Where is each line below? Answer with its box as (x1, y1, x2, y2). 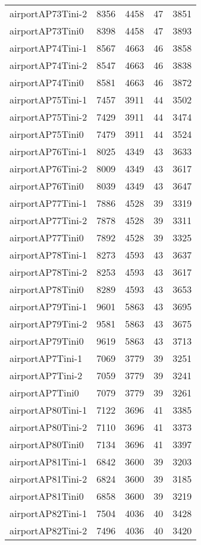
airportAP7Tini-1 (10, 351, 83, 365)
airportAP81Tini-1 (10, 455, 87, 468)
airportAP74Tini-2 (10, 58, 87, 72)
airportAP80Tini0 (10, 437, 84, 451)
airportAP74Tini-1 (10, 41, 87, 55)
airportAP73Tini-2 (10, 7, 87, 20)
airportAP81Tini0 (10, 489, 84, 503)
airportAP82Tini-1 (10, 506, 87, 520)
